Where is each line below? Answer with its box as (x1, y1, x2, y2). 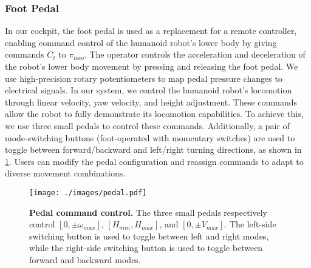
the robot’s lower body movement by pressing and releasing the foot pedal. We (5, 60, 298, 72)
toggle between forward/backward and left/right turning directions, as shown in (5, 143, 302, 156)
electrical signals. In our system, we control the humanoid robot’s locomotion (5, 84, 292, 96)
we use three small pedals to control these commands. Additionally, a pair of (5, 119, 290, 132)
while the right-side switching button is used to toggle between (29, 241, 263, 254)
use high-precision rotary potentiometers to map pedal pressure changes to (5, 72, 282, 84)
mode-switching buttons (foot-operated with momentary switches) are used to (5, 131, 295, 144)
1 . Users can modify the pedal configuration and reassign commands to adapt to (5, 155, 304, 167)
